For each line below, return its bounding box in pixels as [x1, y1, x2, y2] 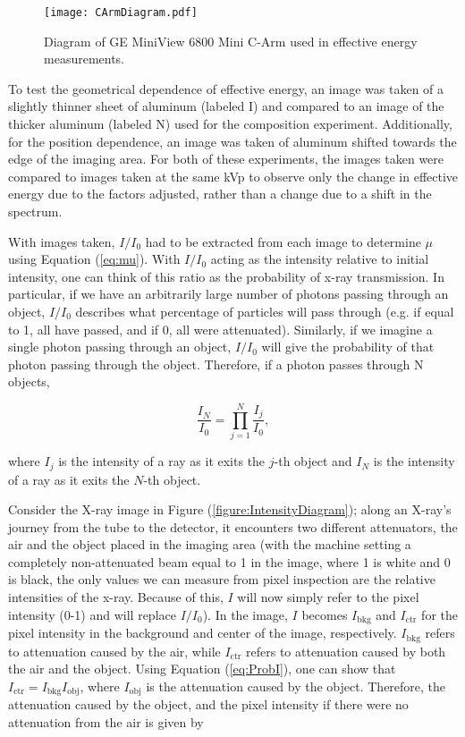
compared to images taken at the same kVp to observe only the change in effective [8, 166, 459, 185]
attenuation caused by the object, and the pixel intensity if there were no [8, 695, 409, 714]
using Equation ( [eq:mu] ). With [8, 250, 181, 268]
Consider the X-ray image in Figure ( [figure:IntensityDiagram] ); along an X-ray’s [8, 500, 452, 519]
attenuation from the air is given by [8, 712, 204, 731]
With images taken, [8, 232, 115, 250]
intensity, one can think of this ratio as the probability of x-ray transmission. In [8, 267, 444, 285]
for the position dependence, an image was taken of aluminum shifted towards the [8, 131, 457, 150]
